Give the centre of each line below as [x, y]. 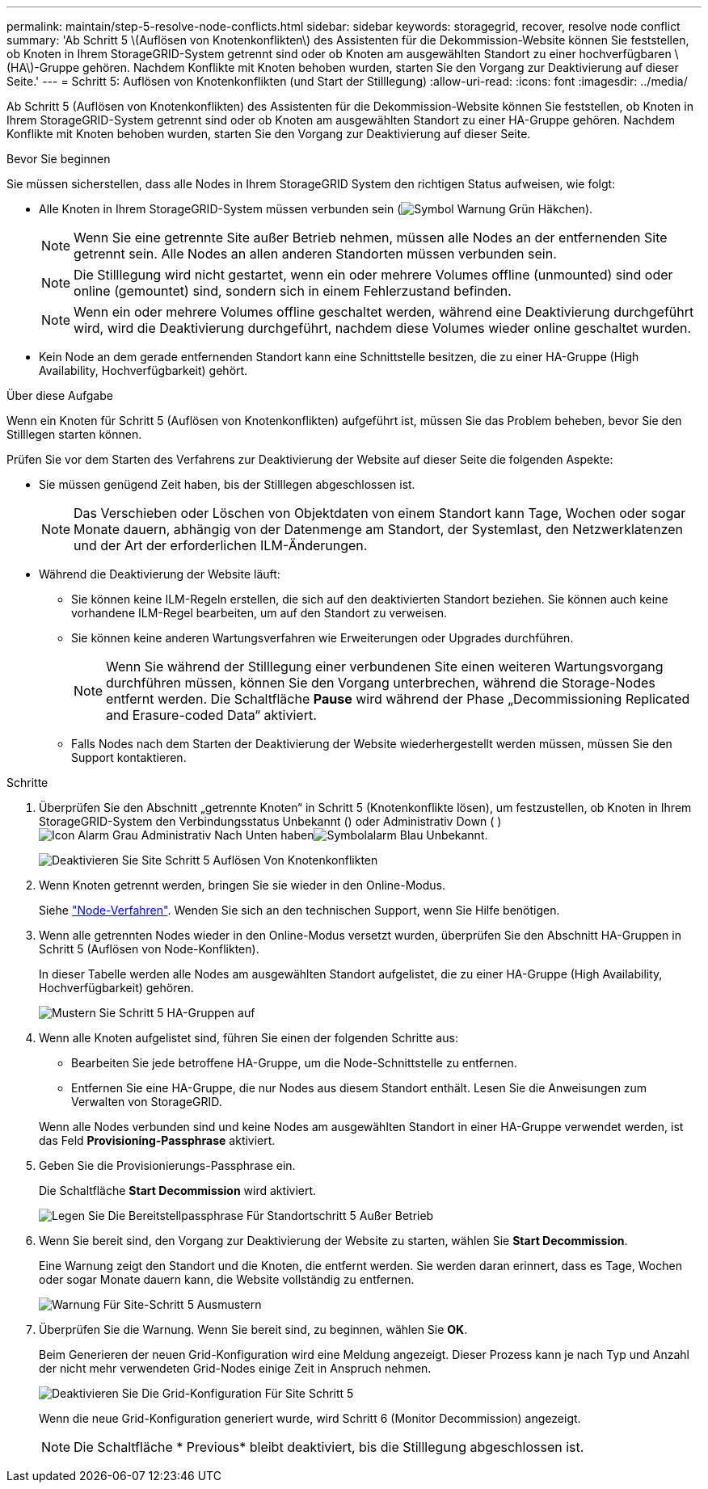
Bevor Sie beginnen [59, 159]
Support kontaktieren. [129, 757]
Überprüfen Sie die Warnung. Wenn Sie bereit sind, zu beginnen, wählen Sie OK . [253, 1329]
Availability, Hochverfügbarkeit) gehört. [143, 370]
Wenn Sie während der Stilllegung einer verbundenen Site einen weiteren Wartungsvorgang [385, 667]
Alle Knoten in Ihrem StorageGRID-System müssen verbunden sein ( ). [316, 209]
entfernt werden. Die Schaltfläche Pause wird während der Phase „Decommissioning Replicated [398, 699]
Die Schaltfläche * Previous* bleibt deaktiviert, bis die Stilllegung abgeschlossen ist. [329, 1447]
